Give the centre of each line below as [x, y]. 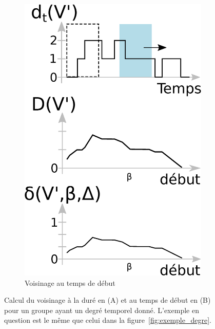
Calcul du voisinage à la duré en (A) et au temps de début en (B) [107, 300]
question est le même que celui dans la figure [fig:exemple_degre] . [108, 320]
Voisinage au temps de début [70, 282]
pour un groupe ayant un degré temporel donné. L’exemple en [102, 310]
